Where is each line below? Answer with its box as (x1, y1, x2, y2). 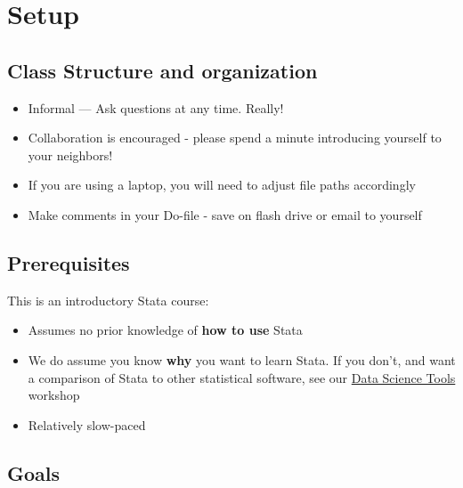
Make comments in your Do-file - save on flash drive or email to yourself (28, 205, 422, 224)
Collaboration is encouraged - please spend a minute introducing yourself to (28, 128, 442, 147)
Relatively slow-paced (28, 415, 146, 434)
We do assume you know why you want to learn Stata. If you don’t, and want (28, 350, 456, 369)
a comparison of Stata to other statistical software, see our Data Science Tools (28, 368, 456, 386)
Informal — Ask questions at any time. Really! (28, 98, 284, 117)
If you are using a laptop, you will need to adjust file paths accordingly (28, 175, 416, 194)
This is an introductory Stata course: (7, 290, 209, 309)
